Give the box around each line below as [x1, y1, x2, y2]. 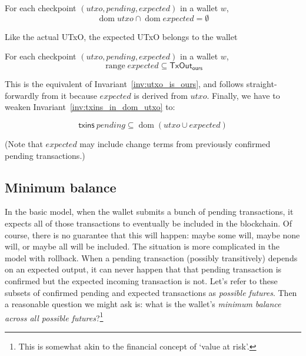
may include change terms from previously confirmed [79, 138, 271, 150]
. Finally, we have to [207, 89, 280, 101]
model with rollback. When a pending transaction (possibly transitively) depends [5, 251, 298, 264]
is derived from [134, 89, 188, 101]
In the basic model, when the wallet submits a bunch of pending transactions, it [5, 205, 294, 218]
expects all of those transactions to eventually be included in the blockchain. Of [5, 217, 292, 229]
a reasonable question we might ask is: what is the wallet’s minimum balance [5, 298, 281, 310]
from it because [41, 89, 97, 101]
